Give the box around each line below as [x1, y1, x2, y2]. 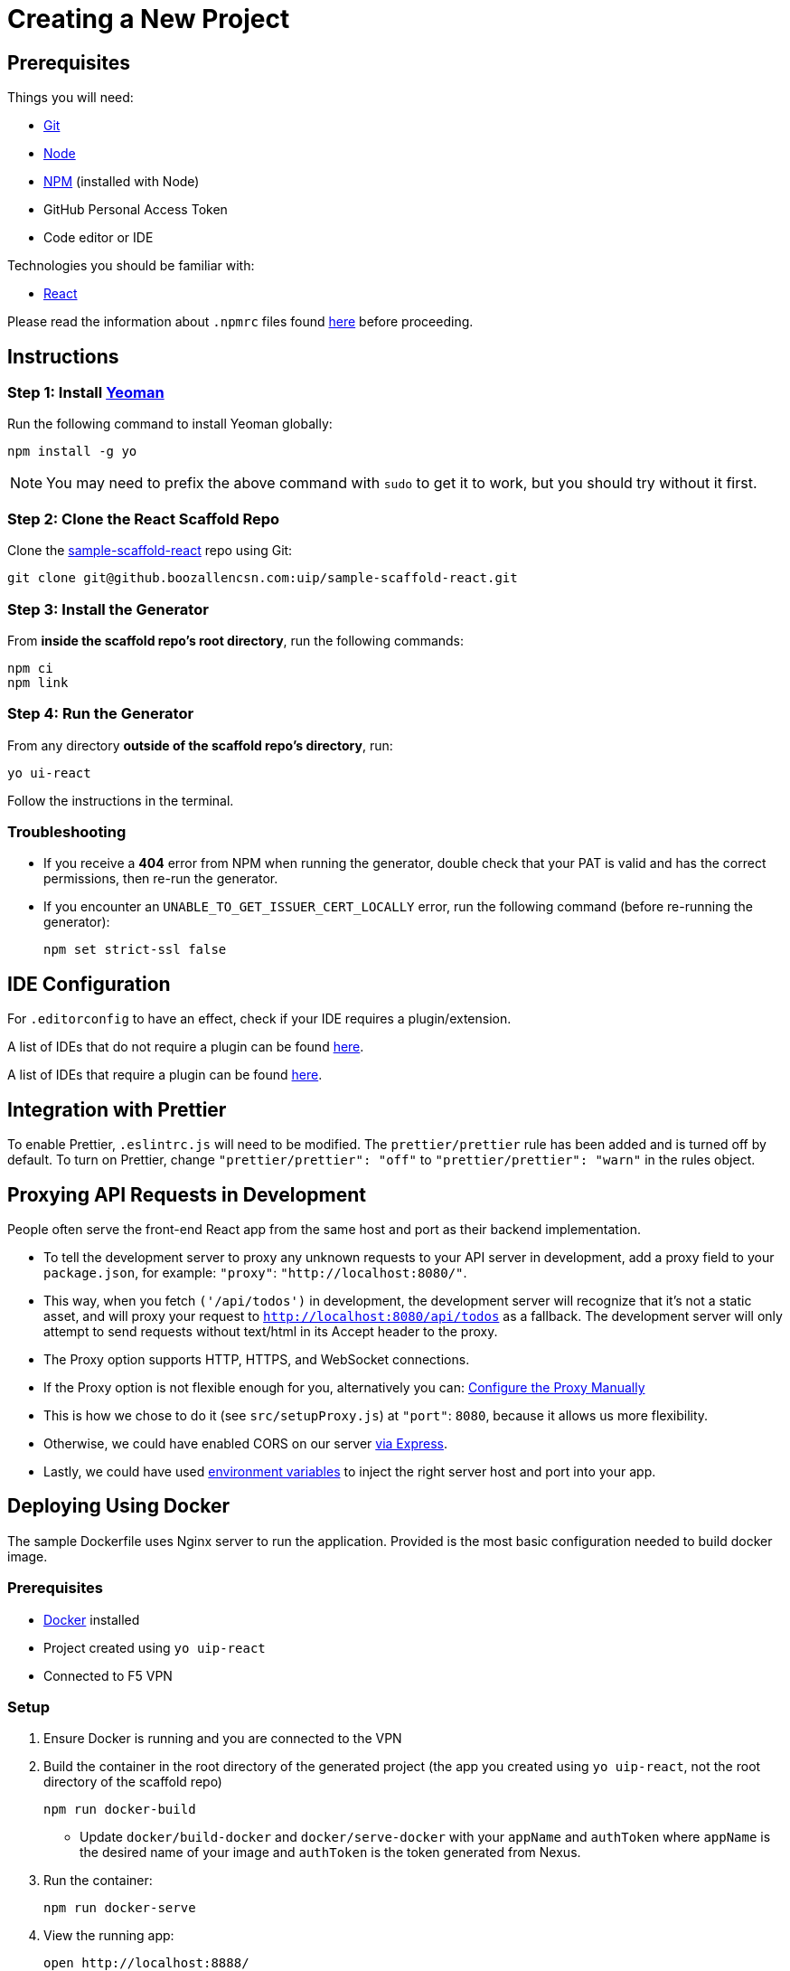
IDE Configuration [7, 972, 171, 995]
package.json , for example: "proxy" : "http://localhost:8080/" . [43, 1264, 467, 1280]
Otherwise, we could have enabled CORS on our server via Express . [43, 1435, 447, 1451]
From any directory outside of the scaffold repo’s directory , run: [7, 737, 393, 753]
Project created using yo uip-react [43, 1639, 266, 1655]
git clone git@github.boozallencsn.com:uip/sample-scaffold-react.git [7, 571, 518, 586]
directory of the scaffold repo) [43, 1774, 222, 1790]
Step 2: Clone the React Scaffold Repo [7, 509, 280, 528]
